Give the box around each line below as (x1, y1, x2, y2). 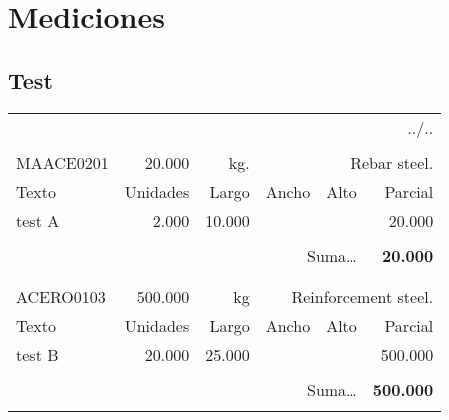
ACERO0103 (16, 284, 106, 308)
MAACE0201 (16, 150, 109, 174)
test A (16, 208, 60, 232)
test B (16, 342, 59, 366)
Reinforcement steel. (291, 284, 434, 308)
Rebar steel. (350, 150, 434, 174)
